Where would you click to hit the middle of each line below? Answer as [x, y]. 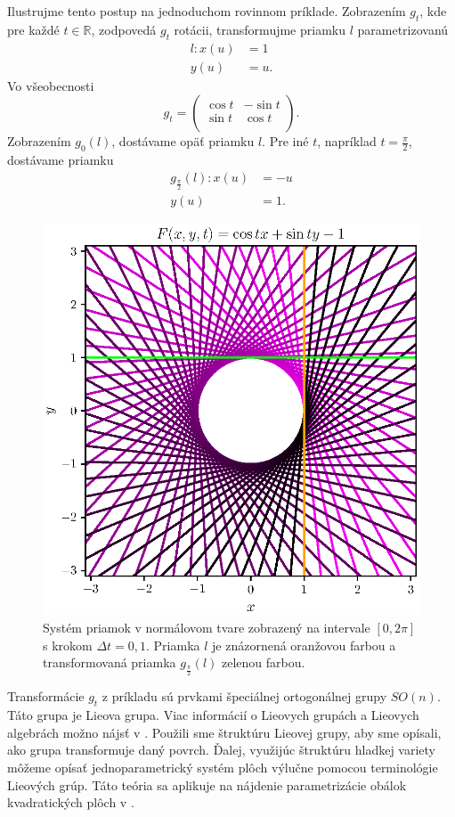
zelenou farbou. [264, 662]
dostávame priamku [61, 160]
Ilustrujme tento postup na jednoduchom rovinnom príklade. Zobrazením [207, 11]
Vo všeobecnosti [51, 85]
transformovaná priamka [110, 662]
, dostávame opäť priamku [183, 141]
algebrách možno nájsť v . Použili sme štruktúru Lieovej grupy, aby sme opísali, [224, 732]
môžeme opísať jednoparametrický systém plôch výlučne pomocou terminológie [223, 767]
